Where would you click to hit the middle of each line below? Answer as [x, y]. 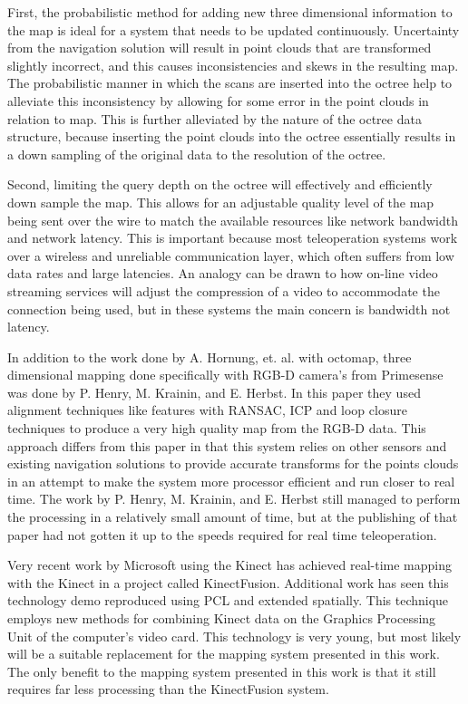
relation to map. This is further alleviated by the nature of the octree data [214, 118]
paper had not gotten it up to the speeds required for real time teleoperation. [222, 534]
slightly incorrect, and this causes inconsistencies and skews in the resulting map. [233, 65]
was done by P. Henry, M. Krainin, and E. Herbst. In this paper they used [214, 392]
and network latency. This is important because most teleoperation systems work [233, 238]
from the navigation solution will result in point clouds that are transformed [219, 48]
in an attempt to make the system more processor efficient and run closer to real [231, 481]
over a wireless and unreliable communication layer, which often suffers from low [231, 255]
